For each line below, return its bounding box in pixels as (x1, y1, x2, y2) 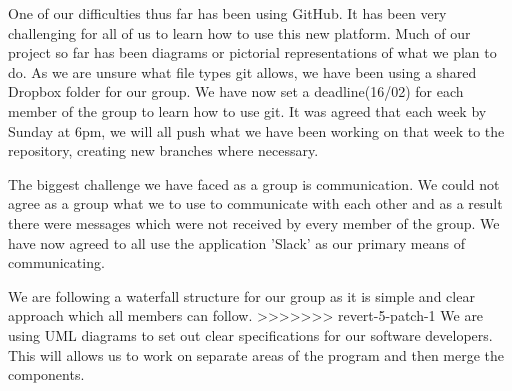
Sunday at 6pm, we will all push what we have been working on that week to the (8, 120, 505, 141)
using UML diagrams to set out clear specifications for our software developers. (8, 324, 493, 345)
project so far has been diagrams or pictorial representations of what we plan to (8, 42, 497, 63)
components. (8, 364, 85, 385)
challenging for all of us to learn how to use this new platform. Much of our (8, 22, 471, 43)
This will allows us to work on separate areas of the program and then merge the (8, 344, 505, 365)
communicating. (8, 252, 105, 273)
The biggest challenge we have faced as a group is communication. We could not (8, 173, 500, 194)
